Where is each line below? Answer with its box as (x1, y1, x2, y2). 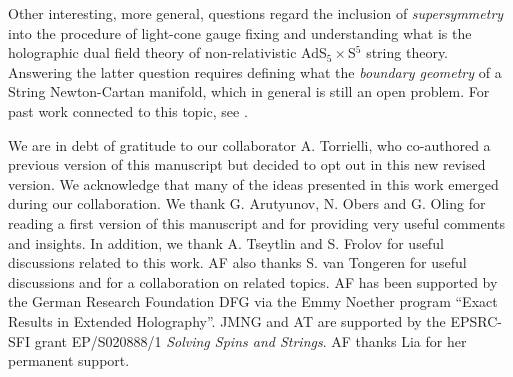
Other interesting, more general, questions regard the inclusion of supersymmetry (8, 3, 504, 23)
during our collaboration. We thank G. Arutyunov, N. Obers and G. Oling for (8, 193, 486, 214)
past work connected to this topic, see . (8, 100, 248, 121)
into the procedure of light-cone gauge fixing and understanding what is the (8, 22, 472, 43)
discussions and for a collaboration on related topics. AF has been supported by (8, 271, 498, 292)
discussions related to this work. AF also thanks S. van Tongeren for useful (8, 252, 467, 273)
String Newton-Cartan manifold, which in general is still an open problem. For (8, 81, 490, 102)
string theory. (366, 42, 449, 63)
